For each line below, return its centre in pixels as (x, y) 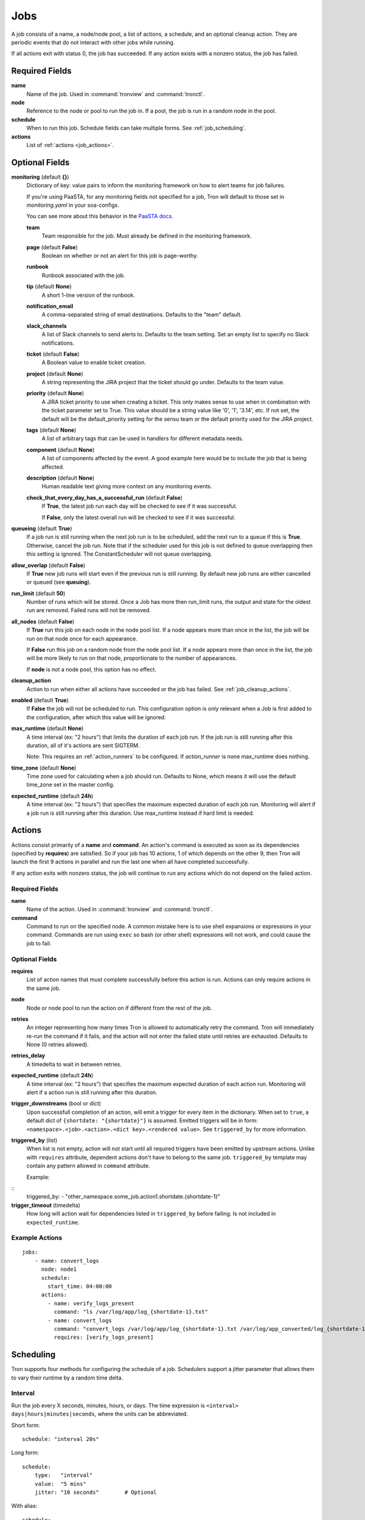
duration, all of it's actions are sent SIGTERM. (83, 745)
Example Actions (37, 1238)
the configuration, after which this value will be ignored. (96, 717)
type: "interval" (64, 1475)
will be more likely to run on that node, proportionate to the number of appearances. (132, 658)
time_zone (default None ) (44, 768)
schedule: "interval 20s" (61, 1439)
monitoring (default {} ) (40, 177)
